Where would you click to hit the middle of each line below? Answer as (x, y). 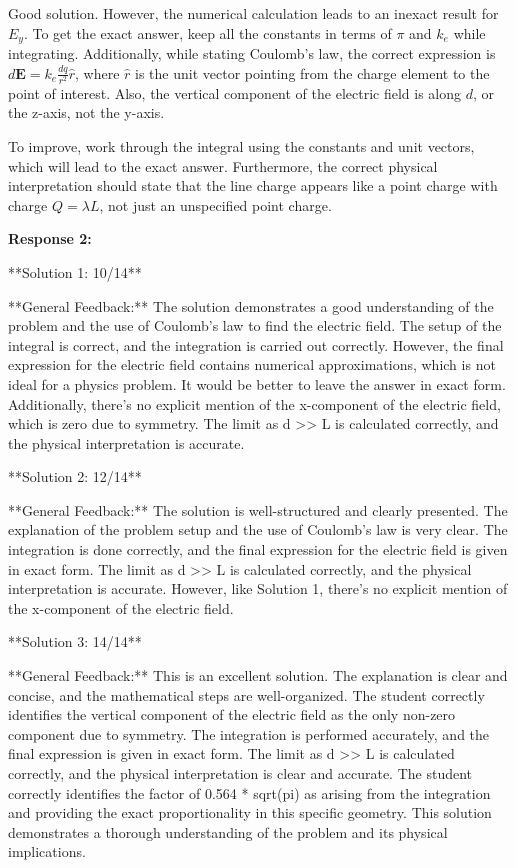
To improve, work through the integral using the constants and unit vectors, (241, 145)
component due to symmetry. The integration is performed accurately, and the (249, 733)
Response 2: (50, 238)
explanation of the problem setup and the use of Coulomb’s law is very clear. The (258, 529)
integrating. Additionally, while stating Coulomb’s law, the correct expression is (252, 53)
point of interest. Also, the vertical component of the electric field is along (234, 92)
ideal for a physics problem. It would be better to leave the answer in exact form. (257, 383)
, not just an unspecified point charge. (215, 204)
